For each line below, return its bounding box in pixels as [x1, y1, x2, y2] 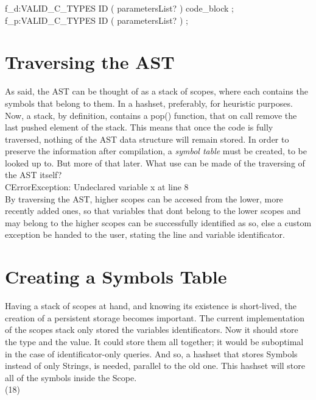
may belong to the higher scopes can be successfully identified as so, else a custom [5, 216, 312, 229]
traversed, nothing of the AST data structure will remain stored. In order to [5, 132, 289, 145]
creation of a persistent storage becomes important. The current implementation [5, 311, 305, 324]
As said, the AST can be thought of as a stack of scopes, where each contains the [5, 85, 308, 98]
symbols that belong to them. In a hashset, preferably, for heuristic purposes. [5, 96, 293, 109]
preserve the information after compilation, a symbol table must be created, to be [5, 145, 307, 157]
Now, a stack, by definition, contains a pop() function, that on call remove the [5, 109, 297, 121]
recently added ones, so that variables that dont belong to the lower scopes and [5, 204, 301, 217]
